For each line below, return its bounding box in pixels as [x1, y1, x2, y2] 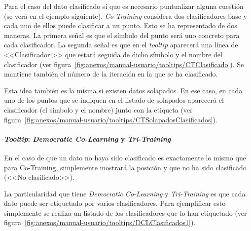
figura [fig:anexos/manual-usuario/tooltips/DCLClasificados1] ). [4, 217, 196, 228]
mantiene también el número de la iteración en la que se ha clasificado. [4, 69, 218, 79]
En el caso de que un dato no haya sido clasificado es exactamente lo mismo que [4, 152, 246, 162]
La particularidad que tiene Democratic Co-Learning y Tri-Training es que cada [4, 188, 246, 198]
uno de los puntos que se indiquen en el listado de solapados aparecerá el [4, 95, 224, 105]
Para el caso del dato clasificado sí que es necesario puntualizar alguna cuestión [4, 1, 244, 11]
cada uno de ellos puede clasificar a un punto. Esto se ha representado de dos [4, 20, 237, 31]
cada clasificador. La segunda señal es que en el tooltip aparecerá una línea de [4, 39, 238, 50]
